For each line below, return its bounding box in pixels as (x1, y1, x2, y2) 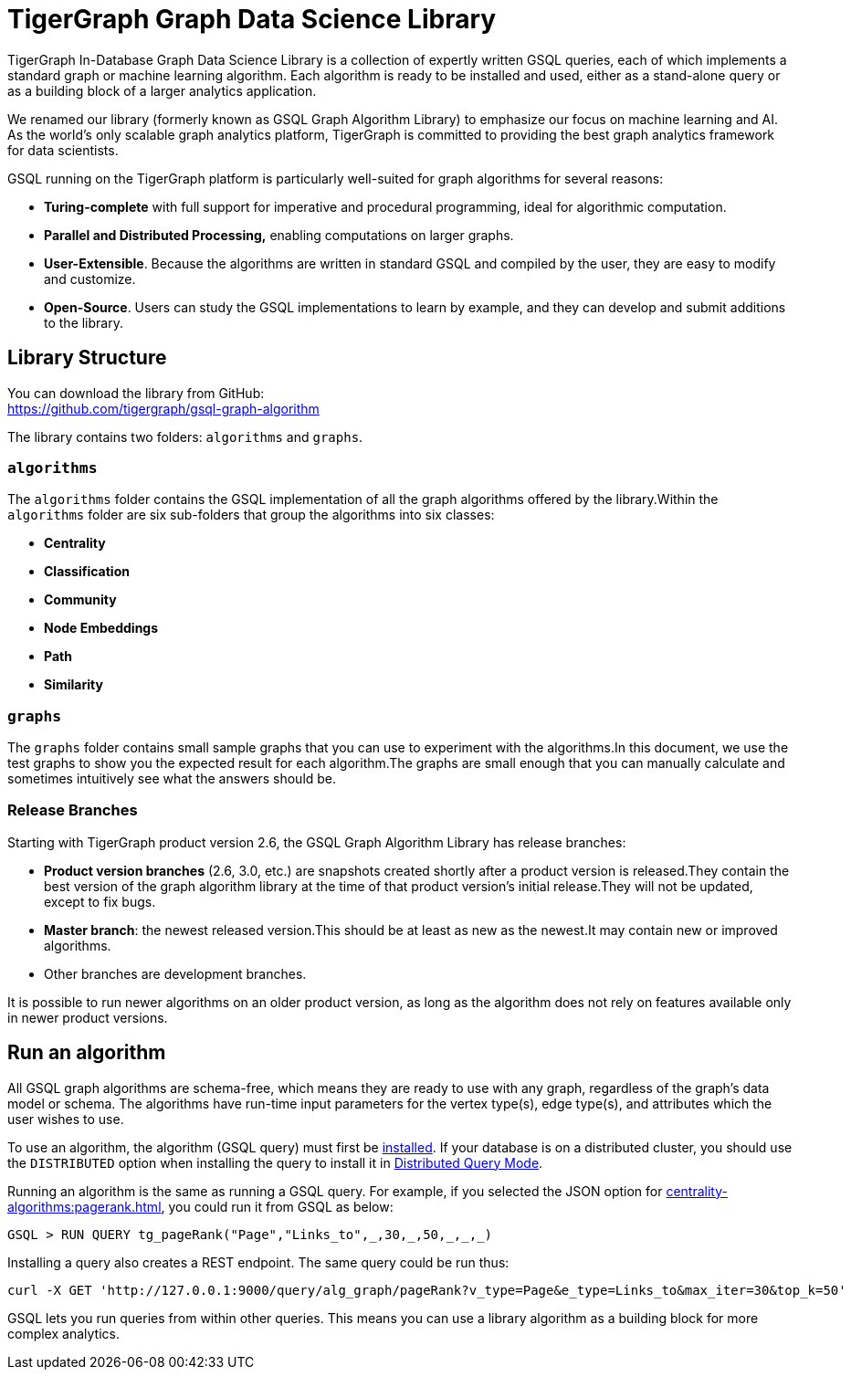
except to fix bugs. (44, 893, 156, 909)
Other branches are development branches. (44, 965, 307, 982)
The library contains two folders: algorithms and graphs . (7, 428, 363, 445)
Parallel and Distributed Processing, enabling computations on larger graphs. (44, 226, 514, 243)
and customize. (44, 270, 136, 287)
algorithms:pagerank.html (7, 1198, 162, 1214)
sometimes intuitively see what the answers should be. (7, 771, 337, 787)
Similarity (44, 677, 103, 693)
